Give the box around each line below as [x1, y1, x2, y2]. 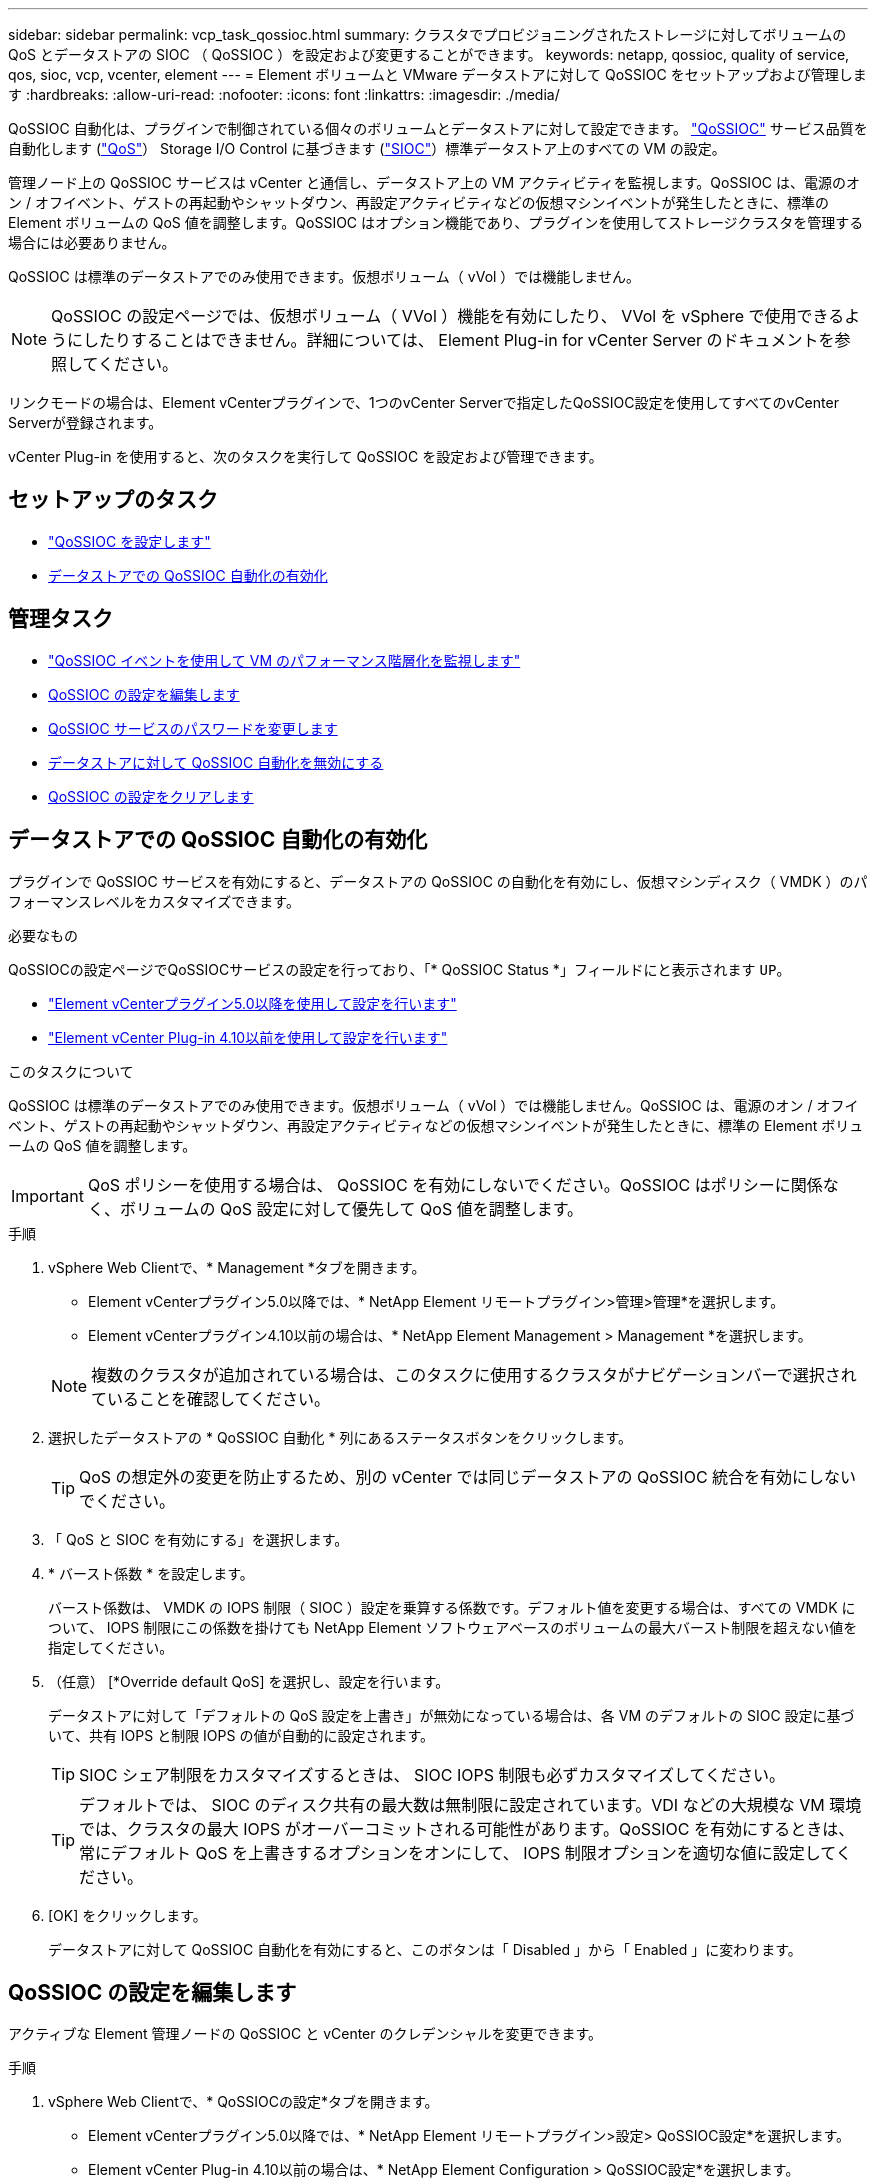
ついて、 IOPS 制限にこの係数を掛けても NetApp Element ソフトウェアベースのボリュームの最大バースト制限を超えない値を [48, 1618, 858, 1636]
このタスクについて [8, 1062, 134, 1080]
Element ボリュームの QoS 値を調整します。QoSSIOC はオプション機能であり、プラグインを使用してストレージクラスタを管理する [8, 214, 864, 231]
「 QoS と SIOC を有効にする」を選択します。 [48, 1530, 349, 1548]
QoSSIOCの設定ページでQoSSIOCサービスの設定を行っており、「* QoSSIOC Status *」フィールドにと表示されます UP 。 [8, 960, 791, 978]
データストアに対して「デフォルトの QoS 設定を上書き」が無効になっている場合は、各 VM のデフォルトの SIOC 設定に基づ [48, 1706, 855, 1724]
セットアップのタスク [8, 487, 218, 513]
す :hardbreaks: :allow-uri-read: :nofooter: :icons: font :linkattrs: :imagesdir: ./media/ [8, 86, 560, 103]
